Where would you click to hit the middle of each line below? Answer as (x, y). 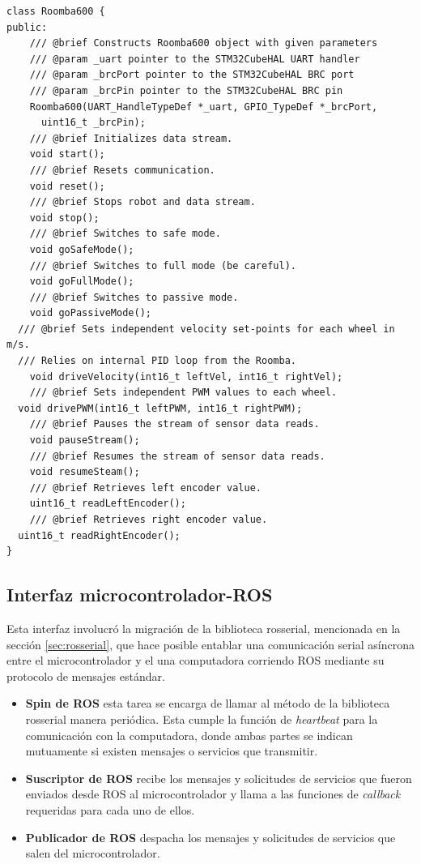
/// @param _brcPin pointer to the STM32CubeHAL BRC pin (186, 90)
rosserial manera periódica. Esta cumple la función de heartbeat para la (202, 719)
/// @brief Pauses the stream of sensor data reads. (174, 424)
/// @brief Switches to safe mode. (125, 234)
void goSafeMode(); (82, 249)
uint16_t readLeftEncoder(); (108, 504)
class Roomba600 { (56, 11)
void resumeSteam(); (85, 472)
